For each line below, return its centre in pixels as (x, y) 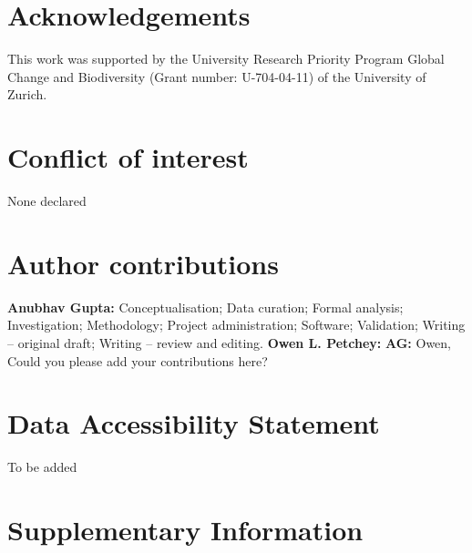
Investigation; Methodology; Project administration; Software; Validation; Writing (236, 325)
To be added (42, 467)
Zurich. (27, 94)
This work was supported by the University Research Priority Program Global (226, 59)
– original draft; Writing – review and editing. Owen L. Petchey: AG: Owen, (230, 342)
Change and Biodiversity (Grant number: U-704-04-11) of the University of (217, 76)
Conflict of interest (128, 157)
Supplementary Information (185, 530)
